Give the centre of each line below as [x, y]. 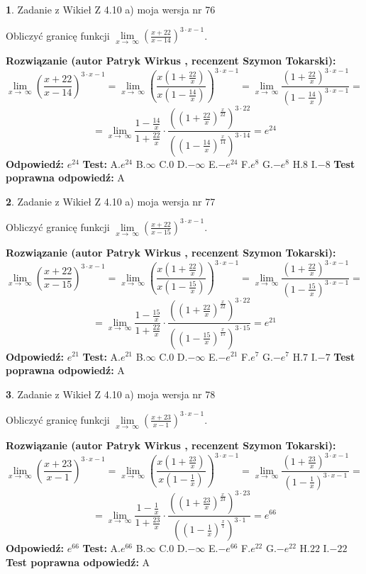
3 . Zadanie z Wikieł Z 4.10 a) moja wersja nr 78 [111, 394]
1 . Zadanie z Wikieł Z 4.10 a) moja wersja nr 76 [111, 9]
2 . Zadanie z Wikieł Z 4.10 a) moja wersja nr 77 [111, 201]
